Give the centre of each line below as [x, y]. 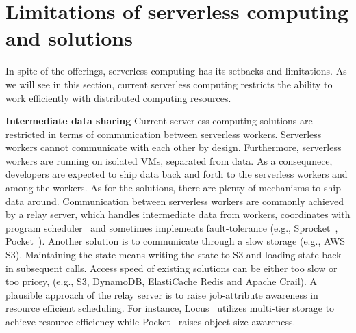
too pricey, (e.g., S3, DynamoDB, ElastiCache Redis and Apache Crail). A [162, 281]
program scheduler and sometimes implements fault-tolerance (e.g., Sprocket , [172, 227]
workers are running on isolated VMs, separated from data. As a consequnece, [169, 160]
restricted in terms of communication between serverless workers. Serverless [164, 134]
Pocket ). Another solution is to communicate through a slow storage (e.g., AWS [176, 241]
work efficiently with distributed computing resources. [118, 97]
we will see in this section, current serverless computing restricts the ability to [169, 84]
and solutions [69, 38]
